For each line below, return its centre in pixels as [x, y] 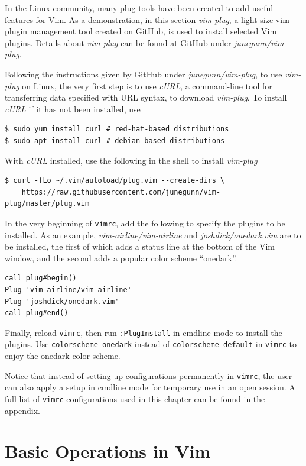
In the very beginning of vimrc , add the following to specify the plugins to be [145, 223]
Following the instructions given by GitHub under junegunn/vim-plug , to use [144, 74]
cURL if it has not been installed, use [73, 109]
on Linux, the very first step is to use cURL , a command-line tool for [147, 85]
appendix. [22, 410]
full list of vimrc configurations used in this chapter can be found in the [135, 398]
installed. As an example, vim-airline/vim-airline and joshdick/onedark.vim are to [153, 234]
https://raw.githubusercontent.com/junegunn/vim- [121, 192]
